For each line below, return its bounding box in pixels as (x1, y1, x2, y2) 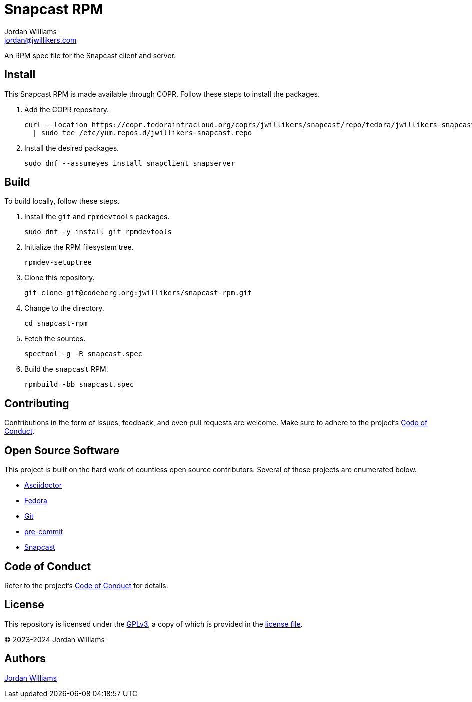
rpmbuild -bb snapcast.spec (24, 380, 134, 389)
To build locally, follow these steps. (4, 197, 120, 206)
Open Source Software (4, 444, 120, 457)
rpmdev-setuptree (24, 258, 92, 267)
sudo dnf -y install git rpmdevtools (24, 228, 172, 236)
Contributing (4, 397, 69, 410)
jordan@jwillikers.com (4, 35, 77, 44)
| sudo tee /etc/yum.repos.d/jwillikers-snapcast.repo (32, 128, 252, 137)
